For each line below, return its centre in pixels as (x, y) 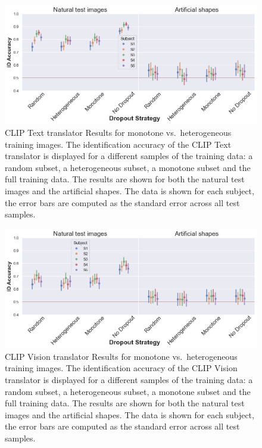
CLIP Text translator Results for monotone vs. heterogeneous (118, 133)
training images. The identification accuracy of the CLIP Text (118, 144)
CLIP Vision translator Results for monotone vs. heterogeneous (121, 356)
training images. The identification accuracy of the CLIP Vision (121, 368)
